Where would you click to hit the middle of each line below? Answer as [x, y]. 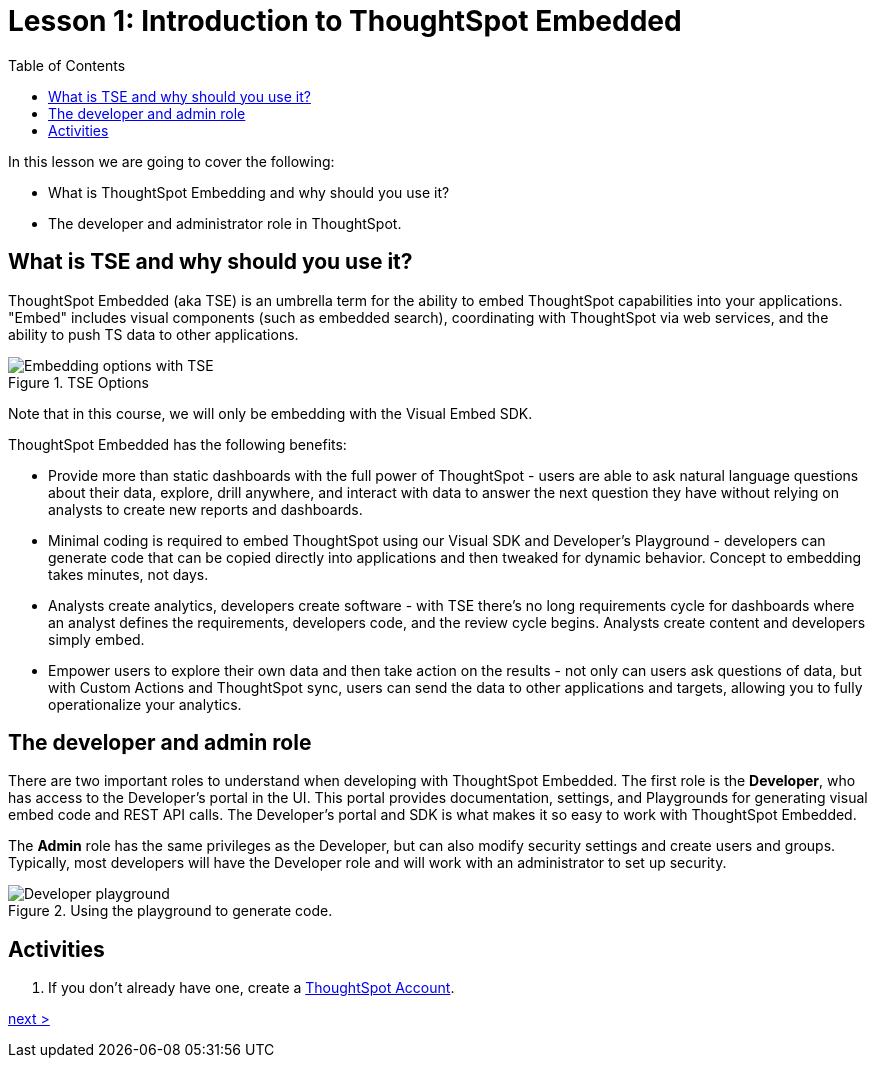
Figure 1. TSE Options [78, 382]
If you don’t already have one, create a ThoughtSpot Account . [251, 988]
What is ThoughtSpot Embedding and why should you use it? [249, 192]
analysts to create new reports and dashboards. [205, 509]
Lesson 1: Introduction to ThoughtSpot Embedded [345, 21]
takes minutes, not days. [128, 574]
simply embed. [96, 639]
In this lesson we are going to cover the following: [171, 161]
